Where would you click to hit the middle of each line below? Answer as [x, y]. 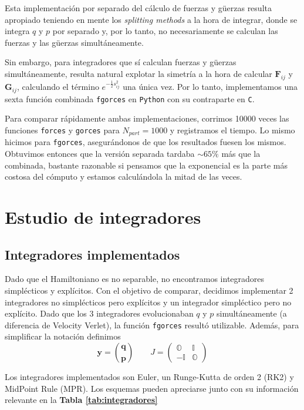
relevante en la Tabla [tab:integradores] [81, 400]
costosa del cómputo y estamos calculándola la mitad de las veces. [124, 177]
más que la [241, 153]
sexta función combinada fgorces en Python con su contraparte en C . [130, 98]
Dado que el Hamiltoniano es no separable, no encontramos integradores [135, 279]
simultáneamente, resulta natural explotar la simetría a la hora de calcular [139, 73]
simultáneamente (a [252, 313]
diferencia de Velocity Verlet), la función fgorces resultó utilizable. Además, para [152, 325]
